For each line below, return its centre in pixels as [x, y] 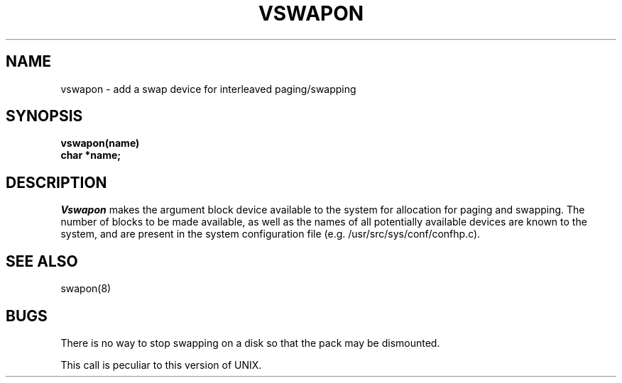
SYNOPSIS [44, 116]
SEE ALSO [42, 261]
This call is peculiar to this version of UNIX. [161, 365]
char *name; [91, 155]
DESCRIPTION [56, 182]
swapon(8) [86, 289]
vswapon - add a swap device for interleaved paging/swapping [208, 89]
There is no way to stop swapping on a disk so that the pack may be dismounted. [250, 343]
